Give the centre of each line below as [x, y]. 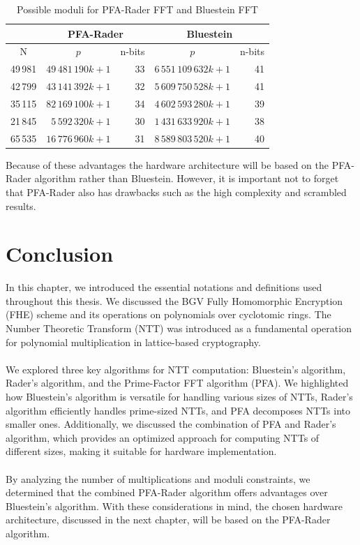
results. [21, 206]
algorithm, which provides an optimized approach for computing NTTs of [163, 437]
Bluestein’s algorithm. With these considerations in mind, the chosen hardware [174, 506]
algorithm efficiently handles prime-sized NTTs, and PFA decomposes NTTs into [178, 410]
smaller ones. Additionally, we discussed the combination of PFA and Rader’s [171, 424]
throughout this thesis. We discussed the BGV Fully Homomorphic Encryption [174, 300]
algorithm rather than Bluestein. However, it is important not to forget [187, 178]
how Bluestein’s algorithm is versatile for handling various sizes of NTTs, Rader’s [179, 396]
